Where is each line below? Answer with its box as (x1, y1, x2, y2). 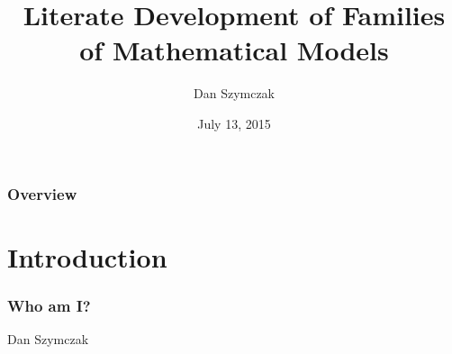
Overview (7, 182, 77, 204)
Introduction (7, 238, 167, 275)
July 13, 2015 (197, 113, 271, 132)
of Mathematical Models (79, 32, 389, 68)
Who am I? (7, 294, 91, 316)
